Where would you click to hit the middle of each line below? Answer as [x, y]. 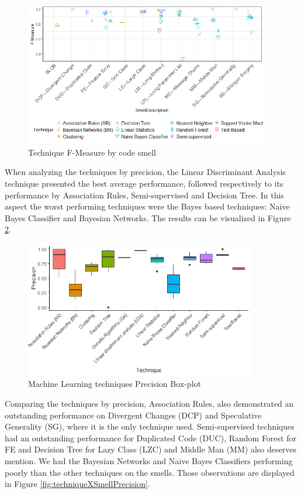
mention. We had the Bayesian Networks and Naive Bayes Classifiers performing [149, 460]
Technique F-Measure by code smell [92, 152]
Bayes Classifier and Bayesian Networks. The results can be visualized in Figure [148, 217]
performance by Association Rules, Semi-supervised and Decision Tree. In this [144, 195]
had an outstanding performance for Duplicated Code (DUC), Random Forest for [150, 438]
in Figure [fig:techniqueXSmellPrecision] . [77, 484]
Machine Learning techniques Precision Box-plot [115, 384]
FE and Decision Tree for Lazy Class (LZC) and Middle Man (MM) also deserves [150, 449]
